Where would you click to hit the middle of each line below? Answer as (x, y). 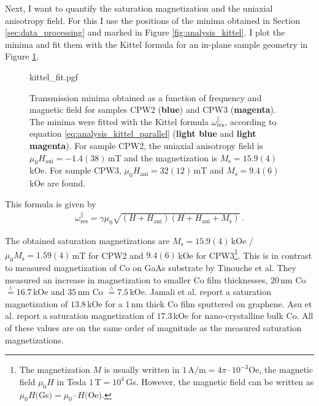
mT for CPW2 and (108, 255)
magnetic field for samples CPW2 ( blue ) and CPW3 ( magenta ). (153, 109)
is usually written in (142, 370)
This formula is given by (51, 203)
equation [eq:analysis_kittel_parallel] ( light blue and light (143, 133)
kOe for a (105, 303)
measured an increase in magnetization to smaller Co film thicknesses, (136, 279)
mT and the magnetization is (163, 157)
